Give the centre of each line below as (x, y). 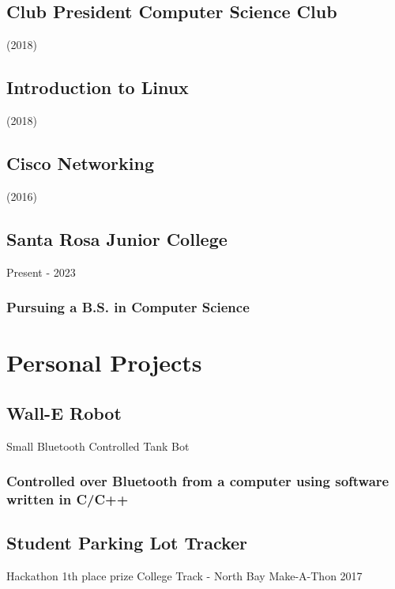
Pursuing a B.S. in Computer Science (128, 307)
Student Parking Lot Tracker (127, 543)
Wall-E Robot (64, 412)
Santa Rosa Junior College (117, 238)
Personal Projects (104, 362)
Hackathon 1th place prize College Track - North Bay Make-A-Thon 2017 (184, 576)
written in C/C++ (68, 499)
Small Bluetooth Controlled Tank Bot (98, 446)
